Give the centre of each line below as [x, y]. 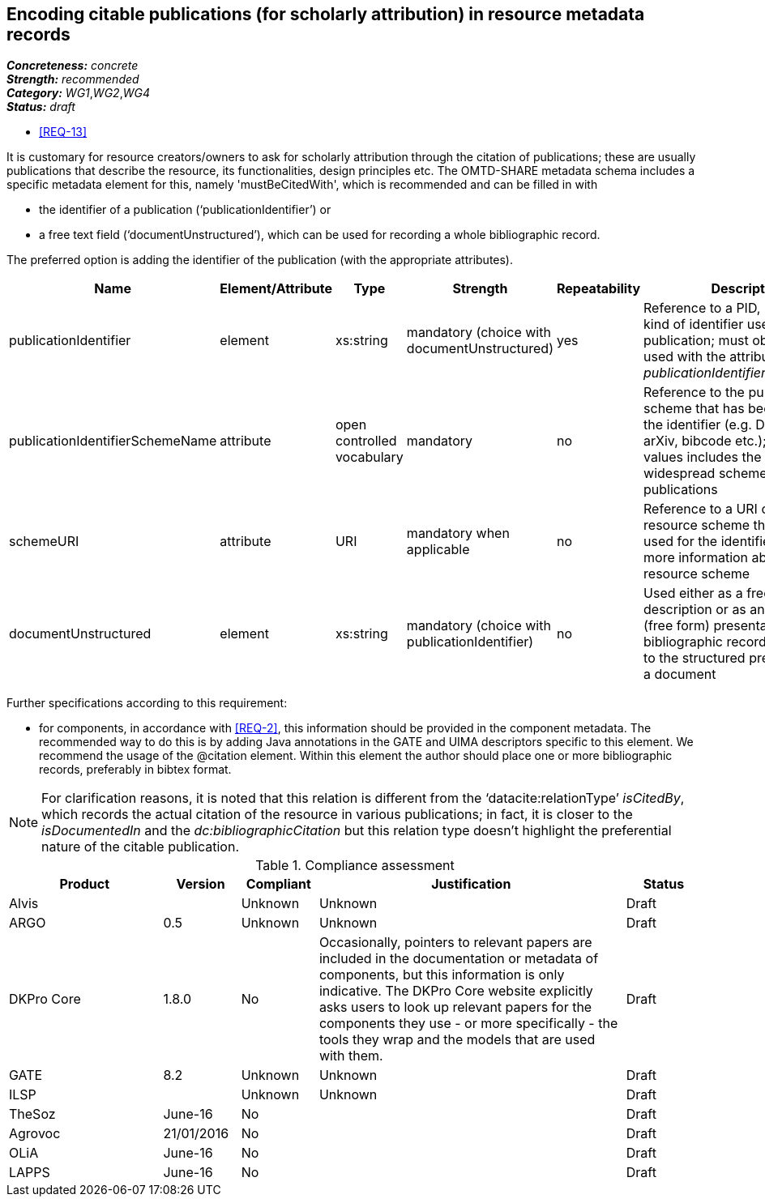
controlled [366, 441]
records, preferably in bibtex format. [135, 770]
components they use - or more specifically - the [468, 1024]
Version [201, 884]
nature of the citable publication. [140, 847]
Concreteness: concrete [73, 66]
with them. [351, 1056]
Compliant [278, 884]
